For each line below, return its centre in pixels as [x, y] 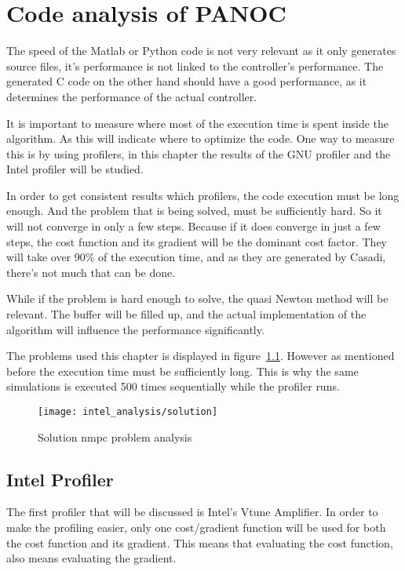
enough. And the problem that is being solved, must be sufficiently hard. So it [194, 211]
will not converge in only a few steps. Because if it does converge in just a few [193, 226]
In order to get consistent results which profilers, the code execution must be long [203, 195]
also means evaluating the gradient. [91, 558]
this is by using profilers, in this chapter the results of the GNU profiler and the [199, 153]
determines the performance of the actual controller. [132, 96]
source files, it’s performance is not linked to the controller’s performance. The [195, 65]
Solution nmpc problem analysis [115, 436]
